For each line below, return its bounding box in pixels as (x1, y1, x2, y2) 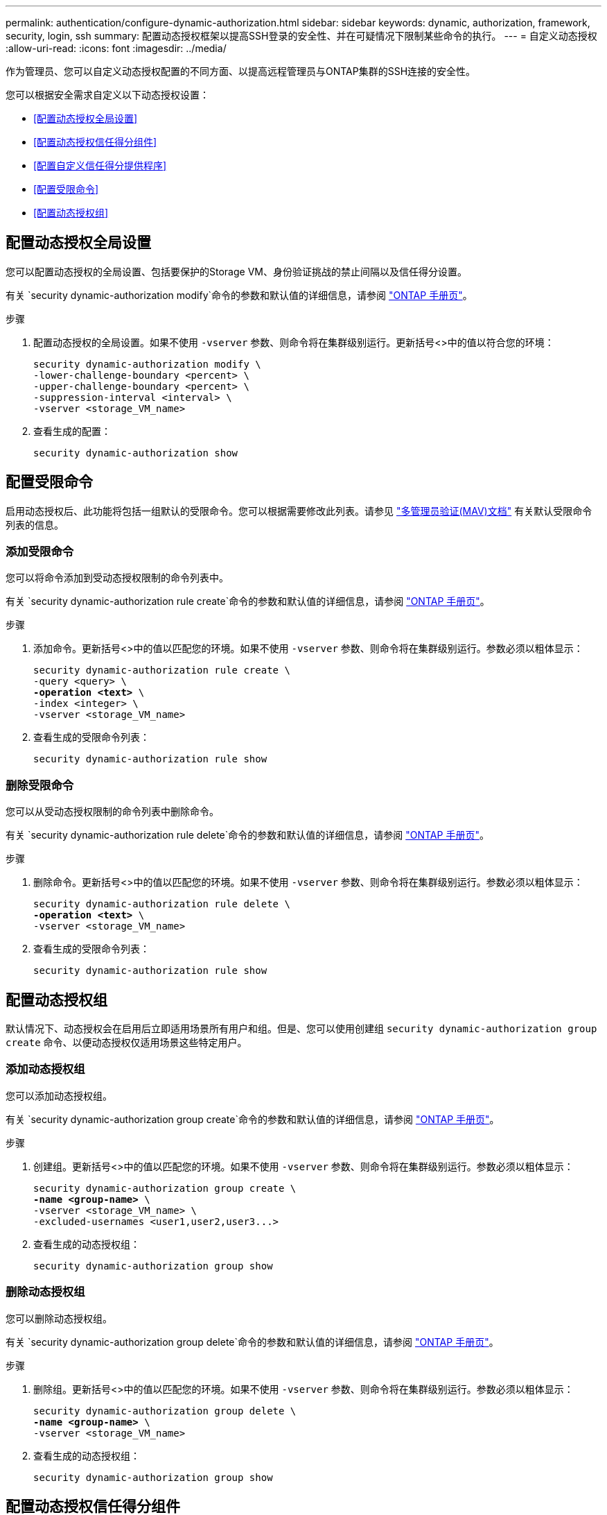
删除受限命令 (6, 778, 74, 792)
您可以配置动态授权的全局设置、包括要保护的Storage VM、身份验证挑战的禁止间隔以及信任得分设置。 (6, 265, 467, 277)
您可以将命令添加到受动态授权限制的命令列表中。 (6, 572, 229, 584)
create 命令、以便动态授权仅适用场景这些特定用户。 (6, 1036, 247, 1049)
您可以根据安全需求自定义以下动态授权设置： (6, 89, 209, 101)
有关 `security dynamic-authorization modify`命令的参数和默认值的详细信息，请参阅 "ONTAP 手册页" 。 (6, 289, 473, 301)
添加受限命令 (6, 545, 74, 559)
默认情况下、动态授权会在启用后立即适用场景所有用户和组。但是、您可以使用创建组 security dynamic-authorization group (6, 1022, 597, 1035)
